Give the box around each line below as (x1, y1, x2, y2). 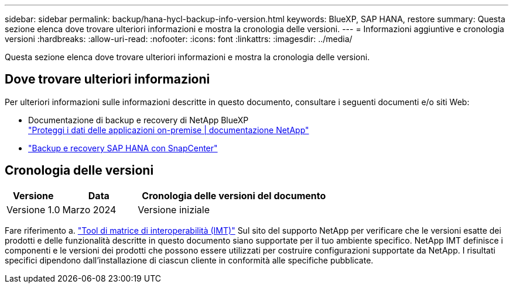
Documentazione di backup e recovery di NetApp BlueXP (28, 114, 249, 125)
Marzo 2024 (62, 203, 117, 216)
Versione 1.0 (6, 203, 60, 216)
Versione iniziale (138, 203, 210, 216)
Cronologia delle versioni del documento (142, 189, 326, 202)
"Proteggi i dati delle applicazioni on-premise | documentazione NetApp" (28, 124, 309, 135)
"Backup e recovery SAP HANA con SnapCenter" (28, 143, 218, 153)
